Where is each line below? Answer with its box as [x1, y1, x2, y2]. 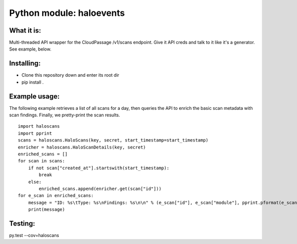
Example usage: [9, 92, 60, 100]
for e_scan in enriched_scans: [18, 193, 94, 198]
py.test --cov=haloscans [9, 233, 59, 239]
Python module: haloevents [9, 7, 125, 18]
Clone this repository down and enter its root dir [21, 72, 120, 78]
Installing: [9, 59, 41, 68]
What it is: [9, 26, 42, 35]
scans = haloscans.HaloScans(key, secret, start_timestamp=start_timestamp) [18, 138, 209, 143]
